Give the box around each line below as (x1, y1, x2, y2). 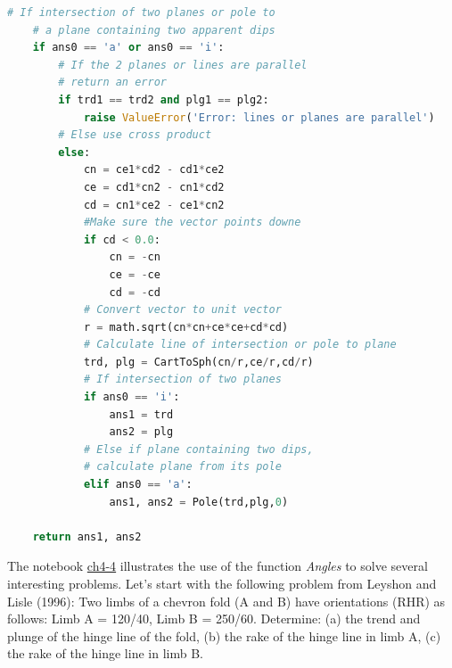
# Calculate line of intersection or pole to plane (83, 338, 397, 351)
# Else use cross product (58, 128, 212, 142)
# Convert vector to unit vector (83, 303, 282, 317)
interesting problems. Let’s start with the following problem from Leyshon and (7, 574, 437, 592)
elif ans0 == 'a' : (83, 478, 193, 491)
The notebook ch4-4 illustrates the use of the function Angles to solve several (7, 557, 428, 575)
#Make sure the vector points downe (83, 216, 301, 229)
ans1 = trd (109, 408, 174, 421)
